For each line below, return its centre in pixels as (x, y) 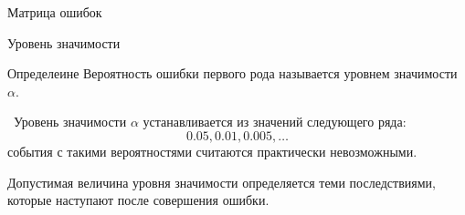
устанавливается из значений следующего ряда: (275, 122)
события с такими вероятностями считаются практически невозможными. (212, 151)
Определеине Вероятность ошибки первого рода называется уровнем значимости (232, 73)
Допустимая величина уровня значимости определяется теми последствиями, (222, 182)
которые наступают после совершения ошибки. (138, 200)
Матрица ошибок (55, 12)
